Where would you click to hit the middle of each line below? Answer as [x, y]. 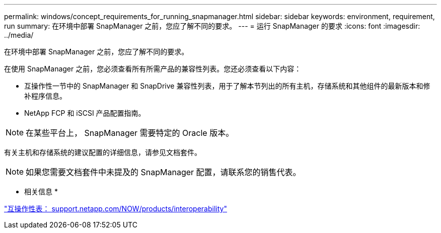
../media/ [19, 35]
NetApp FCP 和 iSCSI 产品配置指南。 [85, 113]
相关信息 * [41, 191]
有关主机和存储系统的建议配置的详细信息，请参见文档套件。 [103, 152]
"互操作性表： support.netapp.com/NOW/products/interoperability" [116, 209]
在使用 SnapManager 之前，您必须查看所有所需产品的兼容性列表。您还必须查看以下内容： [153, 69]
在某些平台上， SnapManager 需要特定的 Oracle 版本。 [130, 133]
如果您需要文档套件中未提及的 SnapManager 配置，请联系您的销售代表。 [163, 172]
